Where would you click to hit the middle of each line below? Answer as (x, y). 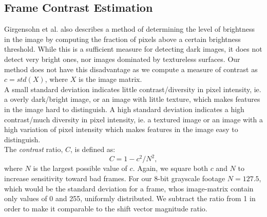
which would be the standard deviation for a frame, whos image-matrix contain (129, 188)
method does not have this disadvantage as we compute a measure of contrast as (131, 69)
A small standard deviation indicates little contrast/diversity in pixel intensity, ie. (133, 89)
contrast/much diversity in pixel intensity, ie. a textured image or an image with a (133, 119)
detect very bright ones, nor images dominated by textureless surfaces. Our (122, 59)
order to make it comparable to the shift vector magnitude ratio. (106, 208)
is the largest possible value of (80, 168)
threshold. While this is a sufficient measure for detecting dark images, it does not (133, 49)
